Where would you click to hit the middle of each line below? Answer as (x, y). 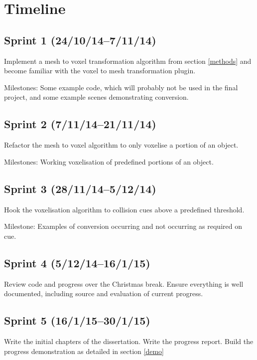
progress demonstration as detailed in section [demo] (84, 351)
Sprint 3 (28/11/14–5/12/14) (80, 188)
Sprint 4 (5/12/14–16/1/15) (77, 263)
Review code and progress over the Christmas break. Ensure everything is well (124, 283)
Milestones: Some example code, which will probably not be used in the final (121, 87)
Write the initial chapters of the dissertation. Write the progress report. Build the (129, 341)
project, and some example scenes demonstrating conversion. (96, 97)
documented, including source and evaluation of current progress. (104, 293)
